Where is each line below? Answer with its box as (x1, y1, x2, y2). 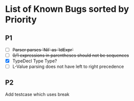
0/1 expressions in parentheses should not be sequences (12, 52, 129, 58)
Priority (5, 14, 37, 25)
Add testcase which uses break (5, 92, 69, 98)
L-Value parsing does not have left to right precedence (12, 63, 124, 70)
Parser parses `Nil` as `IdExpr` (12, 47, 74, 52)
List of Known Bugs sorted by (5, 3, 129, 15)
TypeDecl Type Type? (12, 58, 57, 64)
